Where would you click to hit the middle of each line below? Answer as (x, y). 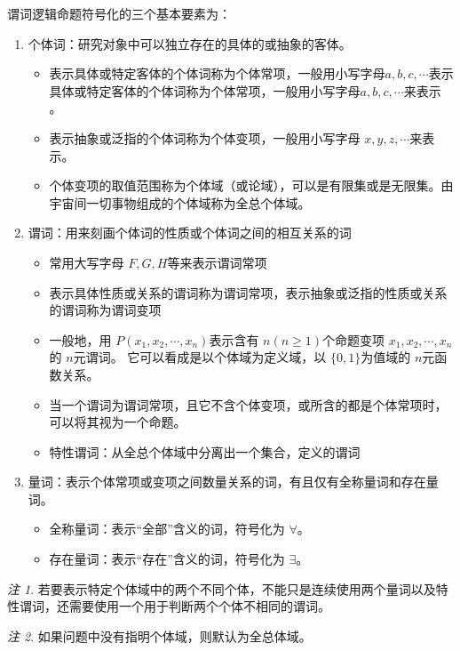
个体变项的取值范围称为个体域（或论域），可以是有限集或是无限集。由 (251, 185)
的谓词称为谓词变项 (105, 310)
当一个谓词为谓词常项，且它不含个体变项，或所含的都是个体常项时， (248, 404)
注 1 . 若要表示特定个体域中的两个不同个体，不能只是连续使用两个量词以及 (222, 588)
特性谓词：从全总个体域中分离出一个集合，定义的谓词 (205, 451)
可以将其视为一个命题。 (118, 422)
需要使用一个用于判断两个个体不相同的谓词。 (199, 606)
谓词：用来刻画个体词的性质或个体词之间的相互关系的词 (190, 233)
